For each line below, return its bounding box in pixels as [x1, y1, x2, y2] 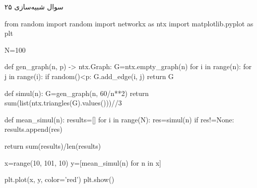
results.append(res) [4, 124, 63, 134]
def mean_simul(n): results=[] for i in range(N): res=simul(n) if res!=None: [4, 114, 234, 124]
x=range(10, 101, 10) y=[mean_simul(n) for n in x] [4, 157, 161, 168]
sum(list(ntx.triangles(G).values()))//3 [4, 97, 122, 108]
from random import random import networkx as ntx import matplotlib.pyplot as [4, 18, 254, 28]
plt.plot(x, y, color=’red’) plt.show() [4, 174, 115, 185]
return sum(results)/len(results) [4, 140, 101, 151]
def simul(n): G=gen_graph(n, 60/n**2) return [4, 88, 149, 98]
